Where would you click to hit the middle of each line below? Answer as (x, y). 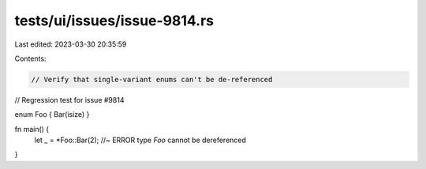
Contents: (30, 58)
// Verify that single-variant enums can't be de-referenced (152, 79)
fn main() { (32, 129)
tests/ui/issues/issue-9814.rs (114, 21)
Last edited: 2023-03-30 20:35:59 (71, 44)
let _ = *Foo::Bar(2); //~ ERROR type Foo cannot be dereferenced (140, 140)
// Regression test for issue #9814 (69, 100)
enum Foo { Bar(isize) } (52, 115)
